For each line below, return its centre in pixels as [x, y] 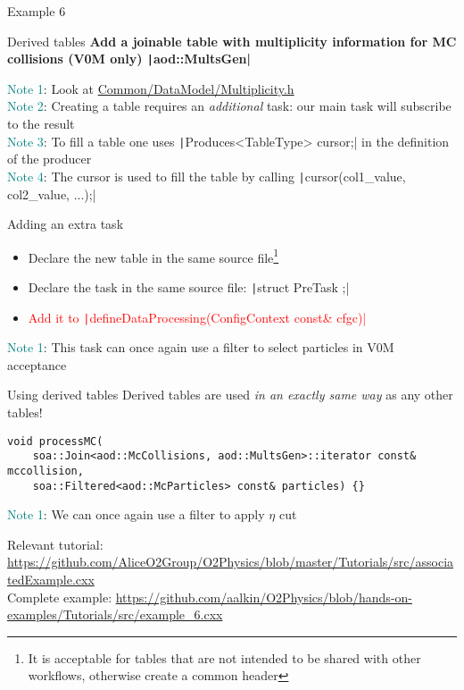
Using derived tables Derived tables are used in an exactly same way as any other [230, 395]
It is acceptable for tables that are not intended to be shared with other [224, 657]
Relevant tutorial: [55, 544]
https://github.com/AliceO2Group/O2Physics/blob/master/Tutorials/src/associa [231, 562]
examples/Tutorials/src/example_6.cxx [115, 614]
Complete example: [60, 597]
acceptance [37, 364]
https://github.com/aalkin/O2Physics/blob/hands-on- [264, 597]
